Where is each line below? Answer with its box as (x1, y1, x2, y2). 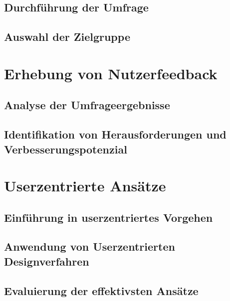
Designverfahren (4, 253, 89, 269)
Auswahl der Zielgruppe (4, 29, 130, 44)
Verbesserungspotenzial (4, 141, 127, 156)
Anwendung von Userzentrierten (4, 239, 175, 254)
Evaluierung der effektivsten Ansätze (4, 283, 199, 298)
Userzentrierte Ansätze (4, 175, 166, 196)
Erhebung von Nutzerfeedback (4, 63, 218, 83)
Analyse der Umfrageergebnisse (4, 97, 170, 113)
